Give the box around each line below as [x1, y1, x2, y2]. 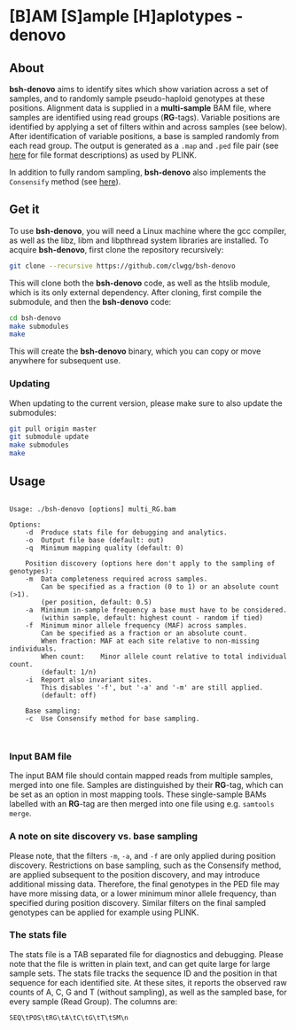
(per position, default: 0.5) [41, 597, 152, 606]
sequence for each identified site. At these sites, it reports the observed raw [9, 977, 287, 987]
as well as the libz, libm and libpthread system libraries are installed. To [9, 235, 269, 246]
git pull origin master [9, 424, 97, 433]
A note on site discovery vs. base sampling [9, 831, 198, 843]
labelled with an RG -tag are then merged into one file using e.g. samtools [9, 799, 275, 809]
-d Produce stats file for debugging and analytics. [25, 527, 228, 537]
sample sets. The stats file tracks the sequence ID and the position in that [9, 968, 277, 979]
